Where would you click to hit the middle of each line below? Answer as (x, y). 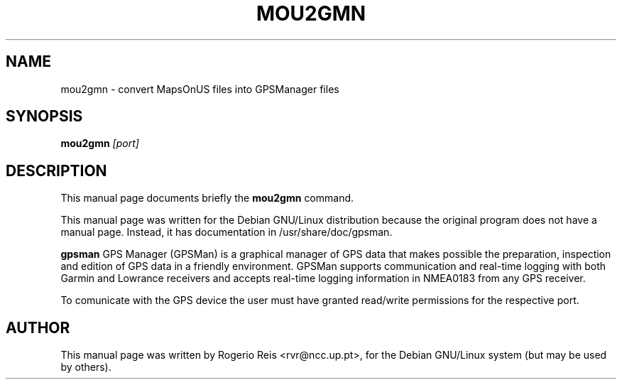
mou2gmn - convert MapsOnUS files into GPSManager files (200, 89)
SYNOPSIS (44, 116)
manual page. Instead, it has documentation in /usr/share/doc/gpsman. (227, 232)
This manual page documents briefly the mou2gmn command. (207, 198)
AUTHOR (38, 327)
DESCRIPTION (56, 170)
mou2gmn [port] (100, 143)
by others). (86, 367)
